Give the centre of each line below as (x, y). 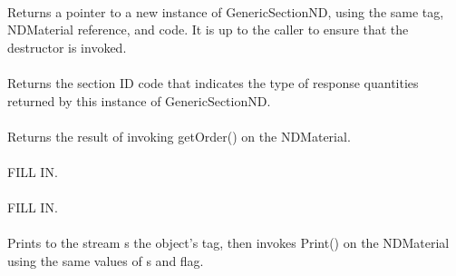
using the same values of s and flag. (106, 260)
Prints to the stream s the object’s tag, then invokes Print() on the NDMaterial (228, 243)
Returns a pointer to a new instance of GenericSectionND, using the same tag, (226, 11)
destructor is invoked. (67, 47)
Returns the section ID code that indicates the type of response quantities (213, 82)
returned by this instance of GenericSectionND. (139, 100)
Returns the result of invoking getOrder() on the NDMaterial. (179, 136)
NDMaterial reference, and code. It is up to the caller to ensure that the (208, 30)
